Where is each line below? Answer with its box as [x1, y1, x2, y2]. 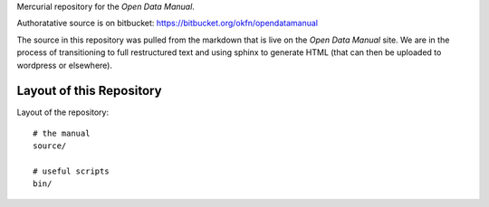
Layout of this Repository [16, 83, 162, 99]
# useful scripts [33, 166, 110, 176]
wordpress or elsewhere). [16, 60, 113, 71]
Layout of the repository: [16, 107, 110, 118]
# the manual [33, 127, 91, 138]
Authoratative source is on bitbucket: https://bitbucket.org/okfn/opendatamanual [16, 18, 319, 29]
